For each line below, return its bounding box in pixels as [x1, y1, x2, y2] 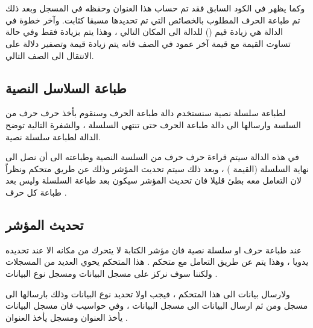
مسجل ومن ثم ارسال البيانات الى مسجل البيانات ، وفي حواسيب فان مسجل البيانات [5, 299, 308, 312]
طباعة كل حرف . [5, 185, 67, 198]
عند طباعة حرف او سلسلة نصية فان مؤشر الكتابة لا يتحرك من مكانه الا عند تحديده [5, 243, 302, 256]
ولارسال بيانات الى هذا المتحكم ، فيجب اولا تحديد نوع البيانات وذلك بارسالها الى [5, 287, 290, 300]
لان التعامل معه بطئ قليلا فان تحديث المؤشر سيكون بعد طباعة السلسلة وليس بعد [5, 174, 302, 187]
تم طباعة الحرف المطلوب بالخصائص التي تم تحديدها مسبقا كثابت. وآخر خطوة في [5, 13, 300, 26]
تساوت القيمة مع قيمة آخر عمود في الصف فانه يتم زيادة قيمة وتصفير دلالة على [5, 37, 291, 49]
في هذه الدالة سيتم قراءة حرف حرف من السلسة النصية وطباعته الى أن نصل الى [5, 150, 299, 163]
